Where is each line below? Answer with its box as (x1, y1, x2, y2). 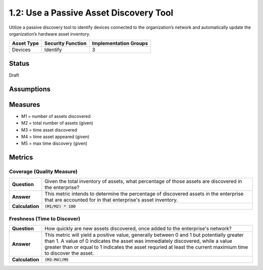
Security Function (44, 40, 87, 47)
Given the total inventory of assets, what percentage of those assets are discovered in (44, 178, 242, 185)
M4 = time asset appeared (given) (21, 134, 90, 139)
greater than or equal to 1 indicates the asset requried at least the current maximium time (44, 244, 248, 251)
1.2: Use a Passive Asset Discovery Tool (9, 7, 173, 18)
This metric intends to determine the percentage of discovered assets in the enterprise (44, 191, 244, 197)
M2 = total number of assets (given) (21, 120, 94, 126)
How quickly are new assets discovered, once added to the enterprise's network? (44, 225, 232, 232)
